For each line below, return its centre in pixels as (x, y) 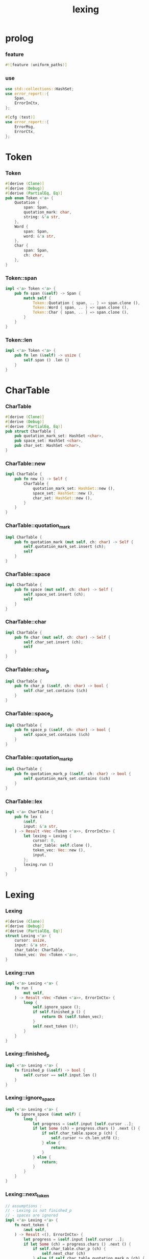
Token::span (21, 278)
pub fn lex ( (28, 817)
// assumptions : (24, 1206)
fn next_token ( (32, 1225)
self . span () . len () (47, 360)
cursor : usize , (31, 941)
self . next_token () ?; (56, 1026)
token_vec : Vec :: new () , (59, 850)
